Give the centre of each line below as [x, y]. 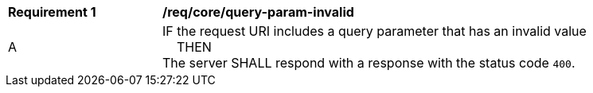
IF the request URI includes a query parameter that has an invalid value [375, 31]
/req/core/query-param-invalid [258, 12]
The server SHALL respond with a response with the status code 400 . [369, 63]
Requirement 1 [52, 12]
